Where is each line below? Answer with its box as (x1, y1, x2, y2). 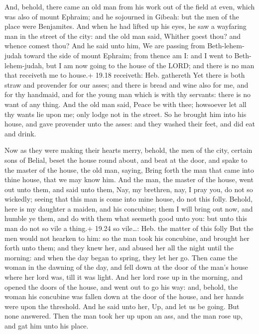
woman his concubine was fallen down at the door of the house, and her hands (4, 291, 244, 302)
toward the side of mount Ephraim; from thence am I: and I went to (24, 50, 232, 60)
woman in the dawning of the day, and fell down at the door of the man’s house (4, 262, 248, 272)
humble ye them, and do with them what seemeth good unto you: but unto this (4, 213, 248, 223)
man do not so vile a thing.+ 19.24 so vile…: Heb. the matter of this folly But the (4, 223, 254, 233)
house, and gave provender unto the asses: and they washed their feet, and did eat (4, 118, 255, 129)
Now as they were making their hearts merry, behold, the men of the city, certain (4, 145, 253, 155)
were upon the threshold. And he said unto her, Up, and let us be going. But (4, 301, 240, 311)
